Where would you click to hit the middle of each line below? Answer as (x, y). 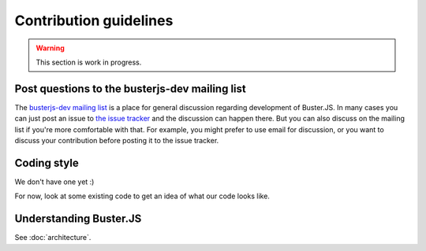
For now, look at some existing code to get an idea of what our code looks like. (142, 196)
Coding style (47, 162)
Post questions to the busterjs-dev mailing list (130, 89)
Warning (50, 48)
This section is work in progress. (89, 62)
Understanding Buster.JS (78, 219)
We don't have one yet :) (54, 182)
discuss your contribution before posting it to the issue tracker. (117, 141)
